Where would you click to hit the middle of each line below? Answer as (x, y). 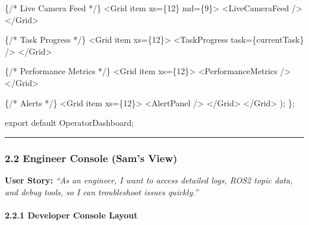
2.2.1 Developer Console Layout (71, 215)
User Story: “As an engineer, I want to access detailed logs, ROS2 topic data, (149, 180)
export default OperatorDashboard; (70, 123)
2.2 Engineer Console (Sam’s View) (91, 158)
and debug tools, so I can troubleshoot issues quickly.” (102, 191)
